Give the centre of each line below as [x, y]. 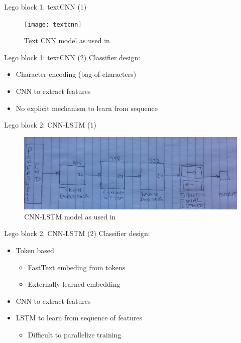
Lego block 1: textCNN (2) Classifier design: [72, 57]
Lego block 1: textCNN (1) [45, 7]
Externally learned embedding [74, 284]
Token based [35, 250]
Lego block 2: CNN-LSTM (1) [50, 125]
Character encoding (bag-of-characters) [76, 74]
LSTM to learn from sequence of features [79, 318]
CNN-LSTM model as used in [70, 216]
